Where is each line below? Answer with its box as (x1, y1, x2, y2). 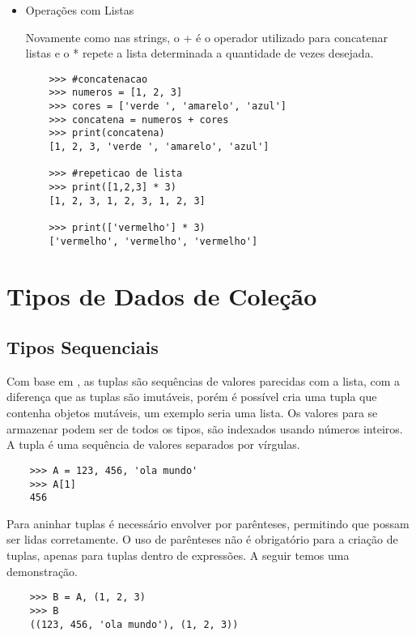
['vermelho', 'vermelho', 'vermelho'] (49, 235, 258, 247)
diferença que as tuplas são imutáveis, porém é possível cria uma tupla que (6, 388, 377, 405)
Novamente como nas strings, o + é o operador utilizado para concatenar (25, 28, 388, 45)
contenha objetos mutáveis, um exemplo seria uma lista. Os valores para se (6, 404, 378, 421)
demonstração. (6, 562, 79, 579)
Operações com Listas (25, 2, 134, 18)
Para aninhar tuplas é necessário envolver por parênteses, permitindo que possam (6, 514, 410, 531)
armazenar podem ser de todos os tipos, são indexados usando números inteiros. (6, 420, 403, 437)
